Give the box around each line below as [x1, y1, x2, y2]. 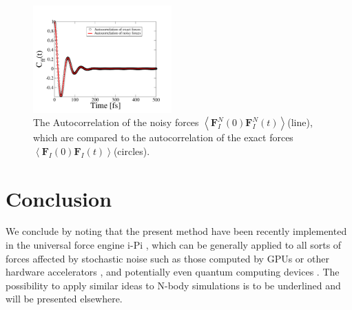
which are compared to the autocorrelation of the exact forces [33, 130, 293, 145]
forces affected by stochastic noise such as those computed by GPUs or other [6, 251, 329, 265]
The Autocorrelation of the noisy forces [33, 115, 199, 130]
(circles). [113, 143, 150, 158]
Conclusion [6, 184, 112, 212]
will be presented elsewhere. [6, 291, 123, 306]
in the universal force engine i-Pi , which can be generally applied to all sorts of [6, 238, 342, 252]
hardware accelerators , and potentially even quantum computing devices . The [6, 265, 340, 279]
